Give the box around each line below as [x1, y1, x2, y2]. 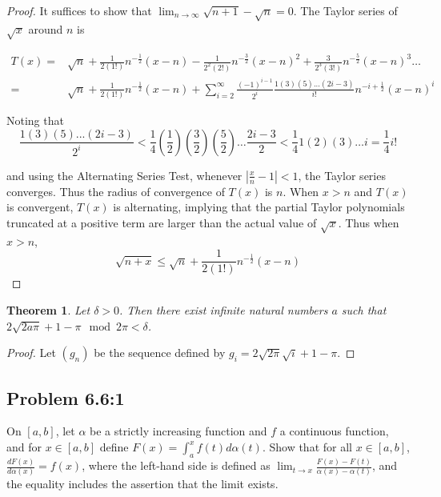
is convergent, [6, 198, 74, 215]
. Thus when [338, 214, 399, 230]
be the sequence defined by [94, 344, 226, 361]
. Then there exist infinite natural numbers [119, 302, 328, 319]
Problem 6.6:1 [6, 385, 125, 410]
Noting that [6, 112, 64, 129]
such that [341, 302, 387, 319]
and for [6, 439, 42, 455]
